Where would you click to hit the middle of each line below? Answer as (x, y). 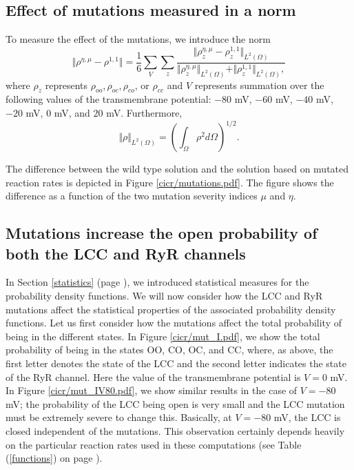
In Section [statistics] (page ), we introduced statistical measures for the (157, 282)
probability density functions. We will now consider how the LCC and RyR (164, 296)
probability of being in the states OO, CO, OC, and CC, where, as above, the (169, 350)
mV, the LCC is (307, 417)
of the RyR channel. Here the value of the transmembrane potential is (153, 376)
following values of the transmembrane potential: (108, 99)
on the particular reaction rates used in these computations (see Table (154, 444)
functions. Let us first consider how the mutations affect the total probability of (174, 323)
